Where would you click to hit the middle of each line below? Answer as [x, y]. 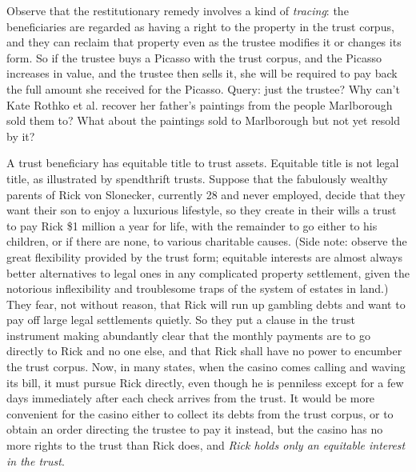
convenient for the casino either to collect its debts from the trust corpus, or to [200, 413]
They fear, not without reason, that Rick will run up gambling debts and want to [206, 304]
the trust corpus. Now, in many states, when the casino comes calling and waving [206, 367]
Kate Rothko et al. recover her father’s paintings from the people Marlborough [200, 104]
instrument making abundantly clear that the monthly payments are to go [188, 335]
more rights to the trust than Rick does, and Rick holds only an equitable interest [206, 445]
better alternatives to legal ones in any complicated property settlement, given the [208, 272]
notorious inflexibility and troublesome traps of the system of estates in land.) [198, 288]
